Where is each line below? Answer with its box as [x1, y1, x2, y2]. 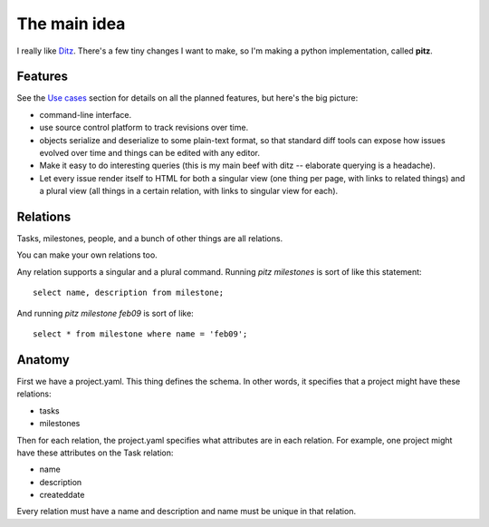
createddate [39, 490, 85, 501]
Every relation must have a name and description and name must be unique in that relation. [16, 506, 357, 517]
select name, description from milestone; [33, 288, 225, 298]
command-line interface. [39, 109, 131, 120]
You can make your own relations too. [16, 249, 158, 260]
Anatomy [16, 352, 70, 367]
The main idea [16, 14, 126, 34]
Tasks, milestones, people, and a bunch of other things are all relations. [16, 233, 283, 244]
